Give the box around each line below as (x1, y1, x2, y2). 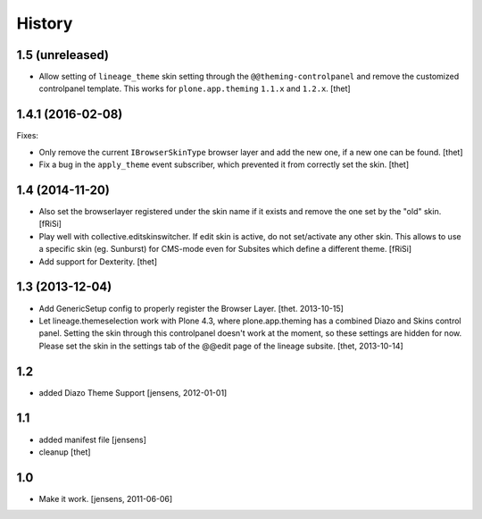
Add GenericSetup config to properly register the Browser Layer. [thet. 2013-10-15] (38, 303, 344, 314)
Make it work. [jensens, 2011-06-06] (38, 493, 173, 504)
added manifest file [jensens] (38, 434, 147, 445)
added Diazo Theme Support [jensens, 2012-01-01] (38, 387, 228, 398)
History (16, 13, 73, 33)
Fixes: (16, 130, 39, 141)
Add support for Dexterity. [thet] (38, 255, 158, 267)
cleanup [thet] (38, 447, 91, 457)
